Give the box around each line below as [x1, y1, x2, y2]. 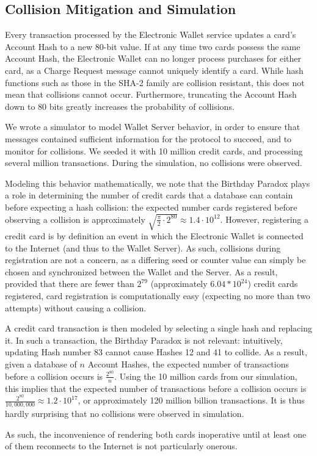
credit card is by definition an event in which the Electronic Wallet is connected [5, 230, 304, 242]
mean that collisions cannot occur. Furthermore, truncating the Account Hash [5, 88, 297, 101]
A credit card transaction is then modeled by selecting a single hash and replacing [5, 322, 312, 335]
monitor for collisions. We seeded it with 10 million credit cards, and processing [5, 144, 303, 157]
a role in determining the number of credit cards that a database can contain [5, 189, 293, 201]
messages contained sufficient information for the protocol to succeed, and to [5, 132, 292, 145]
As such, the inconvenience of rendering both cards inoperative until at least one [5, 427, 307, 440]
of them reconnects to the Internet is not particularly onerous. [5, 440, 238, 452]
